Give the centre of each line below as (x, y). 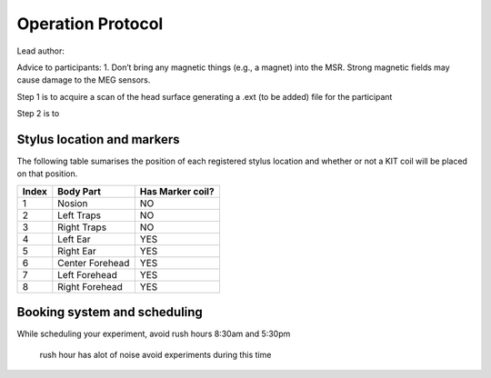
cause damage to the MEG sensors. (84, 80)
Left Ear (74, 239)
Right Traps (82, 227)
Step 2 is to (38, 114)
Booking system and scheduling (110, 312)
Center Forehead (94, 263)
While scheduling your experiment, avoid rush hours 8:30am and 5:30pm (154, 334)
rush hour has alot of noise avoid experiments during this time (155, 354)
